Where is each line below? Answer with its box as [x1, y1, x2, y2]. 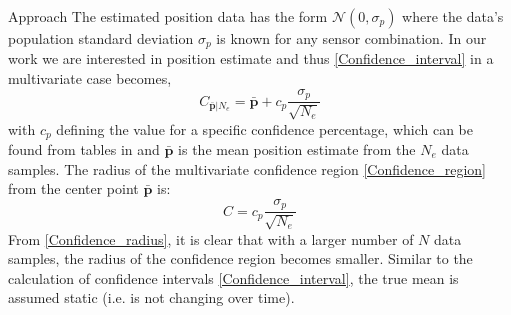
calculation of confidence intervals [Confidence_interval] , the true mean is [8, 267, 459, 288]
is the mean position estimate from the [178, 138, 416, 159]
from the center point [8, 178, 139, 199]
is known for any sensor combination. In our [216, 28, 487, 48]
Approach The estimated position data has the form [8, 6, 328, 26]
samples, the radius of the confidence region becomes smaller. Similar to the [8, 248, 473, 269]
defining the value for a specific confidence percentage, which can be [56, 118, 473, 139]
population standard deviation [8, 28, 194, 48]
